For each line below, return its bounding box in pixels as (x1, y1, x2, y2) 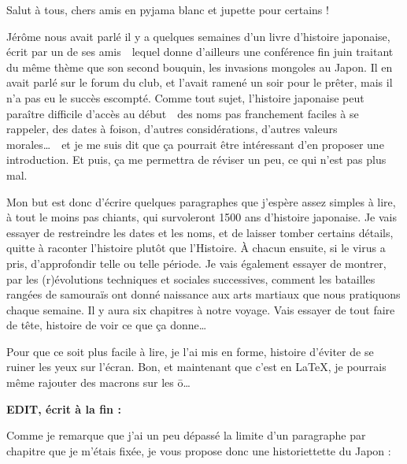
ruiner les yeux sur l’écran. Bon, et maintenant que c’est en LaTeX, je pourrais (6, 358, 387, 375)
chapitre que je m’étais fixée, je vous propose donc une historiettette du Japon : (6, 442, 391, 458)
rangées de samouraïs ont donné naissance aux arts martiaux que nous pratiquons (6, 286, 401, 303)
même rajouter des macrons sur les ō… (6, 374, 191, 391)
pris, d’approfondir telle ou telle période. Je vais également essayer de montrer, (6, 254, 387, 271)
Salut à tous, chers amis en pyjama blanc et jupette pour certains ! (6, 2, 329, 17)
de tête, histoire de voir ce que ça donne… (6, 317, 207, 333)
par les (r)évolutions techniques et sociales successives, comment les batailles (6, 270, 376, 287)
